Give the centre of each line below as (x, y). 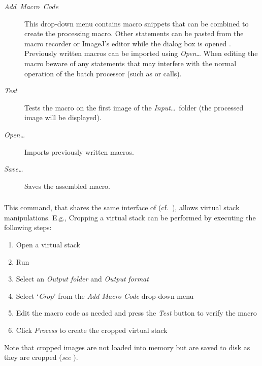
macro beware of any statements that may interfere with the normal (130, 63)
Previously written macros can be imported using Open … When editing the (141, 53)
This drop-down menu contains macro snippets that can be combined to (137, 23)
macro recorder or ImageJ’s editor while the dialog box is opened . (128, 43)
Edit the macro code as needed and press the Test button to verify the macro (136, 313)
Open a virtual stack (48, 245)
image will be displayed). (63, 117)
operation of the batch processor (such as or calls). (103, 73)
